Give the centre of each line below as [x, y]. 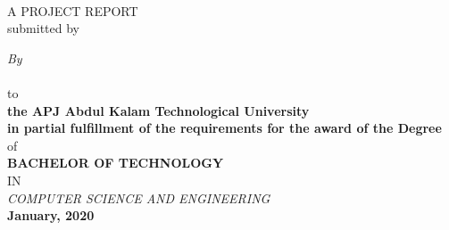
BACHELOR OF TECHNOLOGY [116, 163]
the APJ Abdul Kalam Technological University [158, 110]
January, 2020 [51, 215]
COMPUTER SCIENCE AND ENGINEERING [139, 197]
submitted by [43, 28]
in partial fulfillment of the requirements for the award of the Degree [224, 128]
